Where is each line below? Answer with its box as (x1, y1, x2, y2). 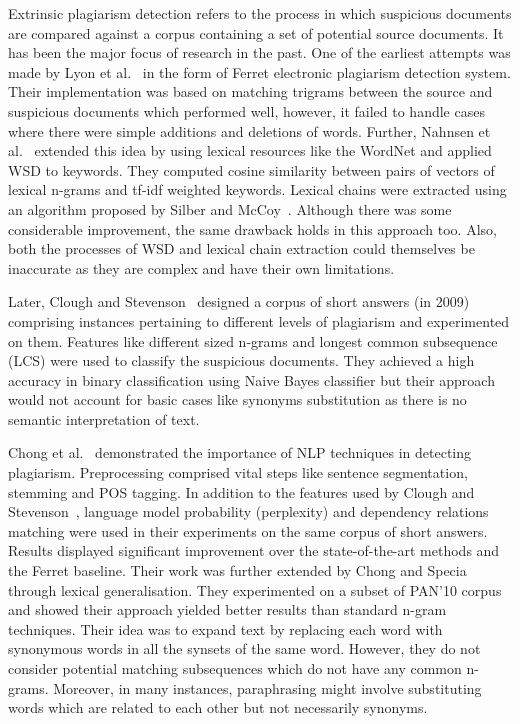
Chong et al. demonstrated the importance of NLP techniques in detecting (8, 442, 472, 463)
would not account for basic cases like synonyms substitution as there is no (8, 389, 467, 410)
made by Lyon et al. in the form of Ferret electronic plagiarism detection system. (8, 61, 511, 82)
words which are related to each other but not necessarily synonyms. (8, 697, 428, 718)
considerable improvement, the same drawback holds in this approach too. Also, (8, 218, 497, 239)
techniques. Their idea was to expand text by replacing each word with (8, 618, 443, 639)
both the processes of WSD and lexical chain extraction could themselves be (8, 238, 475, 259)
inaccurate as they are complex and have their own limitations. (8, 257, 395, 278)
